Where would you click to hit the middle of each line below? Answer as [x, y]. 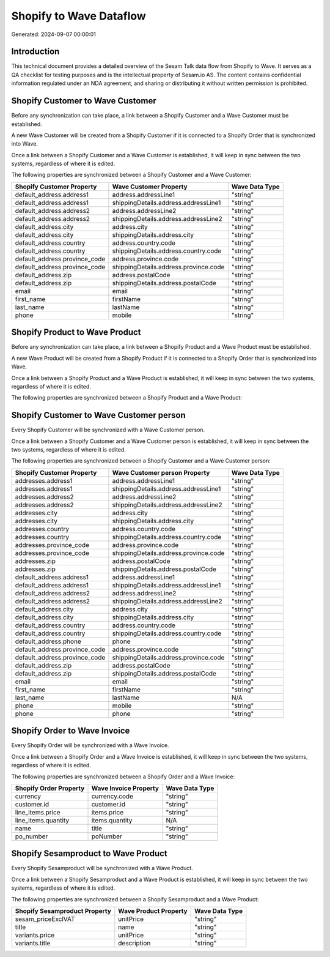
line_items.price [38, 812]
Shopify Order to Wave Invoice [71, 731]
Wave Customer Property [150, 187]
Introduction [35, 52]
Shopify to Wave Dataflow [79, 16]
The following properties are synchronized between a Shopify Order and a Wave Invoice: [123, 776]
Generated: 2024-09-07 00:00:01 [53, 34]
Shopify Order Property [50, 788]
